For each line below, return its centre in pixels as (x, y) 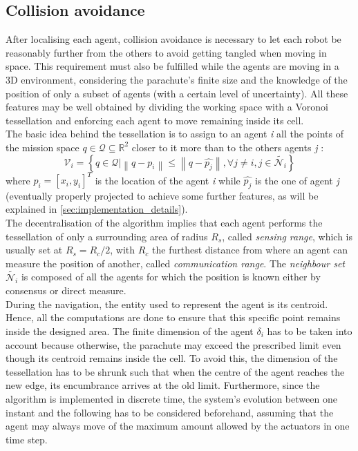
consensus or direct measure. (66, 290)
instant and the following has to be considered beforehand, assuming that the (170, 412)
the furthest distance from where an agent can (250, 250)
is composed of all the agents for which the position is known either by (171, 277)
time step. (27, 439)
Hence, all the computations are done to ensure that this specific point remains (173, 317)
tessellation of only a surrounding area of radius (107, 236)
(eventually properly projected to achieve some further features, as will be (162, 195)
